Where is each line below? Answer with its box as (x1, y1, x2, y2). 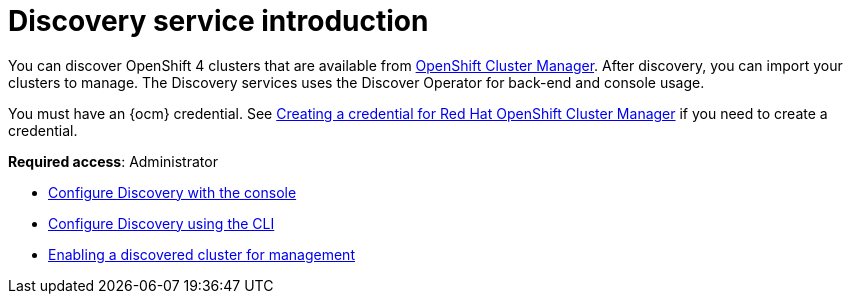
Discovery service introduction (8, 4, 429, 38)
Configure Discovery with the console (48, 183, 297, 201)
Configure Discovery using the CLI (48, 214, 275, 232)
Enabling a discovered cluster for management (48, 245, 355, 263)
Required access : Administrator (8, 152, 218, 170)
